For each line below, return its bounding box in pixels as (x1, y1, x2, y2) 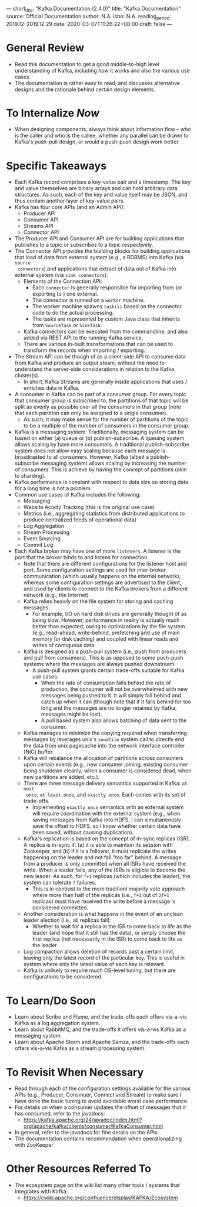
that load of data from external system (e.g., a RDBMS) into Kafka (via (14, 254, 184, 261)
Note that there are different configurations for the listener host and (23, 560, 187, 567)
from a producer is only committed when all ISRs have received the (23, 860, 186, 867)
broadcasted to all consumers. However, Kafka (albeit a (14, 454, 149, 461)
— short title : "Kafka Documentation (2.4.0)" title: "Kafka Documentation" (6, 5, 181, 14)
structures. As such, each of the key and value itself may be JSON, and (14, 191, 188, 198)
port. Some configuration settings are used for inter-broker (23, 566, 166, 573)
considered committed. (32, 904, 89, 911)
